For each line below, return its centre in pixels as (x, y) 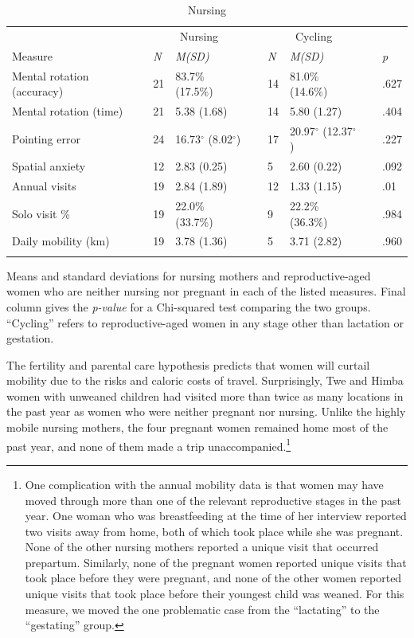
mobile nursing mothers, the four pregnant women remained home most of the (197, 427)
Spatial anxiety (49, 166)
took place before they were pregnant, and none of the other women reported (213, 578)
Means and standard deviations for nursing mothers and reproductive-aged (189, 275)
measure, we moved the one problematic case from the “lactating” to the (202, 609)
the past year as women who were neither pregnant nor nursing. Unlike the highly (206, 411)
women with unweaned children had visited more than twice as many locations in (205, 395)
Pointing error (46, 138)
